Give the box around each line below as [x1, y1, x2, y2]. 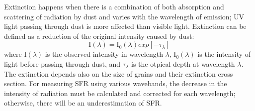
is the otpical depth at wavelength [131, 58, 235, 69]
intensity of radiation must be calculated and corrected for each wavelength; [4, 88, 236, 98]
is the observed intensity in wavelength [45, 49, 163, 59]
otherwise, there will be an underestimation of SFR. [4, 98, 162, 108]
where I [4, 49, 27, 59]
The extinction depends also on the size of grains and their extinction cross [4, 68, 233, 79]
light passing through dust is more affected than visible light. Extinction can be [4, 21, 247, 31]
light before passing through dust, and [4, 58, 121, 69]
